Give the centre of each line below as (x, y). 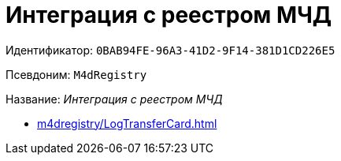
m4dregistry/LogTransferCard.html (127, 123)
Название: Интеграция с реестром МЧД (114, 99)
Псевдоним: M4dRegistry (76, 74)
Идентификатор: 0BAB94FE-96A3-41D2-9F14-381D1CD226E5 (170, 50)
